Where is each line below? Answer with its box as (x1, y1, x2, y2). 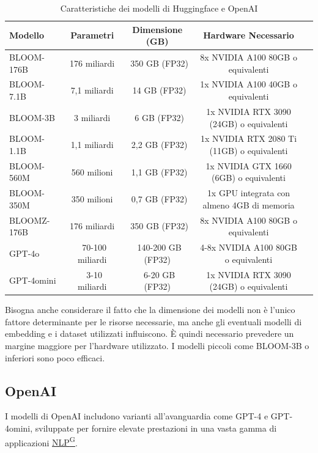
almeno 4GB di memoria (202, 198, 295, 211)
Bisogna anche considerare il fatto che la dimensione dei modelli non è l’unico (5, 303, 295, 316)
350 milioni (71, 193, 113, 205)
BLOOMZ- (9, 213, 50, 226)
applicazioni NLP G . (5, 434, 78, 449)
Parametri (70, 29, 114, 42)
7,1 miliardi (70, 84, 114, 97)
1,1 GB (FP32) (131, 165, 188, 178)
